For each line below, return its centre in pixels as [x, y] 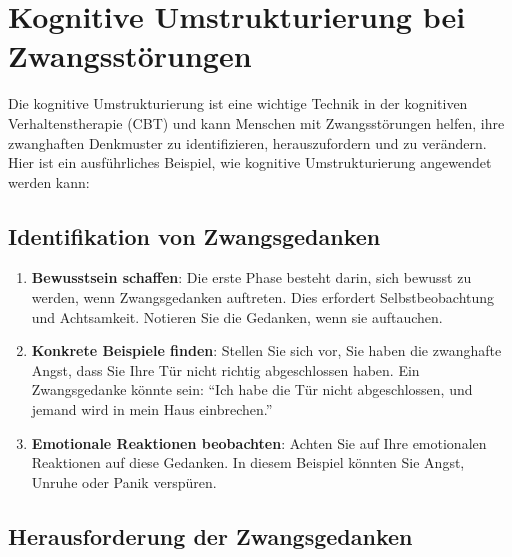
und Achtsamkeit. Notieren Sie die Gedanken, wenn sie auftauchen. [237, 316]
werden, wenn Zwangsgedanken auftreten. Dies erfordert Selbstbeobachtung [263, 297]
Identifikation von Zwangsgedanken [194, 235]
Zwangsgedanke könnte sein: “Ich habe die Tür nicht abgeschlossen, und [252, 389]
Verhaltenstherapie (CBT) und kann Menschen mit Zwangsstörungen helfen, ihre [256, 122]
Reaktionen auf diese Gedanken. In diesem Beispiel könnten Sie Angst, [248, 462]
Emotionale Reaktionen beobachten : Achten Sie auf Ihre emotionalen [259, 442]
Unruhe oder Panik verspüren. [124, 481]
